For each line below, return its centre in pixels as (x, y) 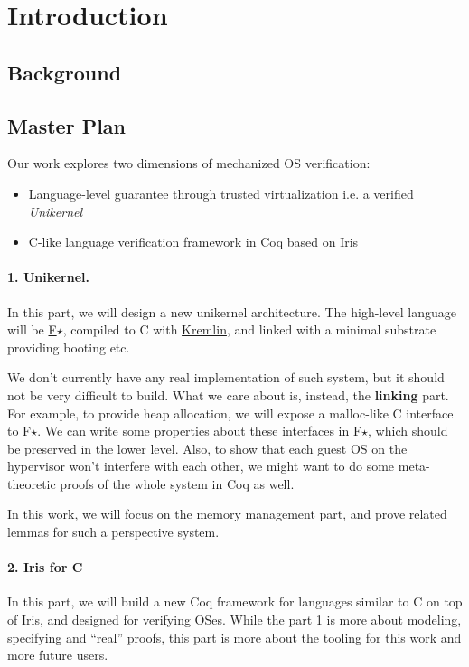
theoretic (32, 483)
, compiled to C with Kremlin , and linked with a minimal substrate (249, 329)
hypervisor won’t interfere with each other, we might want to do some (201, 466)
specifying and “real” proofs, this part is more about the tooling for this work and (234, 637)
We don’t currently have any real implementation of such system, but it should (226, 377)
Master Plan (67, 125)
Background (65, 72)
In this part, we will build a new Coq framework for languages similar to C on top (235, 601)
